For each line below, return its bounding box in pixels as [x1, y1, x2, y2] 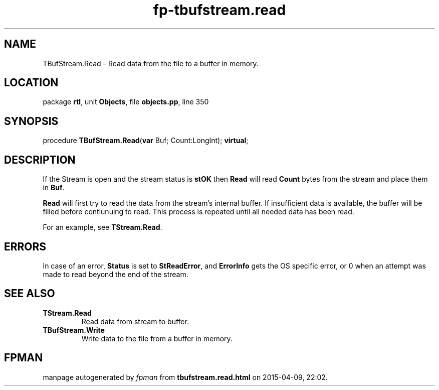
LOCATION [4, 76, 59, 89]
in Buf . [43, 183, 65, 192]
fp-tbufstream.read [153, 2, 286, 19]
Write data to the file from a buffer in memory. [81, 334, 233, 343]
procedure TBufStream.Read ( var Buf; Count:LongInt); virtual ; [43, 136, 249, 145]
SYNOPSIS [4, 114, 59, 127]
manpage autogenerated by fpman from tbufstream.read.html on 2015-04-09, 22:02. [43, 372, 328, 381]
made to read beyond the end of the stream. [43, 270, 188, 279]
